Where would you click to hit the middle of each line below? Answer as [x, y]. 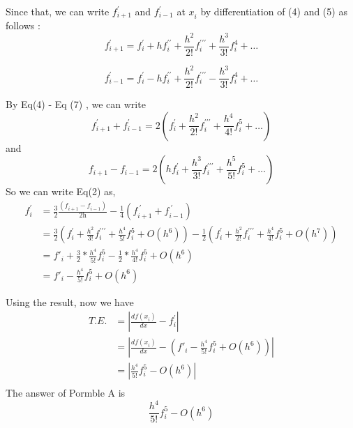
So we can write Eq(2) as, [61, 191]
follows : [23, 25]
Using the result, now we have [70, 301]
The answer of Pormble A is [66, 393]
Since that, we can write [58, 11]
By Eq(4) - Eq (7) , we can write [76, 104]
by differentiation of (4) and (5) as [274, 11]
